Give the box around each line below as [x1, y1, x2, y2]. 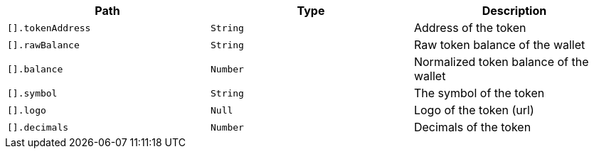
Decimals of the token [413, 120, 531, 134]
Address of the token [413, 21, 526, 35]
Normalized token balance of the [413, 55, 589, 69]
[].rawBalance [7, 39, 80, 50]
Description [482, 4, 547, 18]
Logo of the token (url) [413, 103, 534, 117]
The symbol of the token [413, 86, 545, 100]
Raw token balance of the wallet [413, 38, 585, 52]
